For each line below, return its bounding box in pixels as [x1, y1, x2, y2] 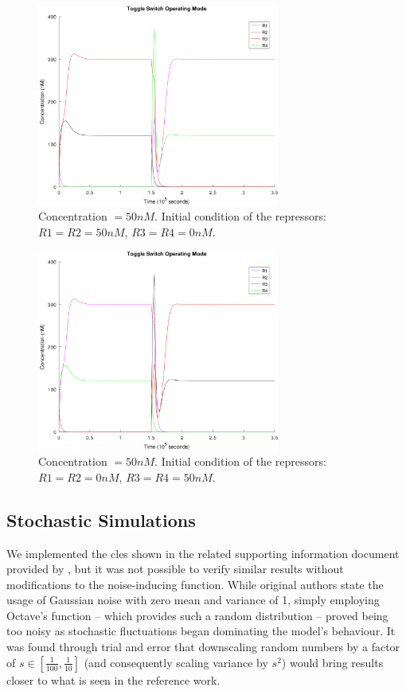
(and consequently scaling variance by [84, 654, 268, 670]
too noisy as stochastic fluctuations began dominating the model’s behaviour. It [6, 623, 396, 639]
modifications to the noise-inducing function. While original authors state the [6, 576, 384, 592]
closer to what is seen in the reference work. [6, 671, 221, 688]
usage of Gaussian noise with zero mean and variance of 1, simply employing [6, 591, 380, 608]
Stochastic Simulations [6, 507, 196, 532]
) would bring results [281, 654, 384, 670]
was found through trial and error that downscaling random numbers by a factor [6, 638, 400, 655]
